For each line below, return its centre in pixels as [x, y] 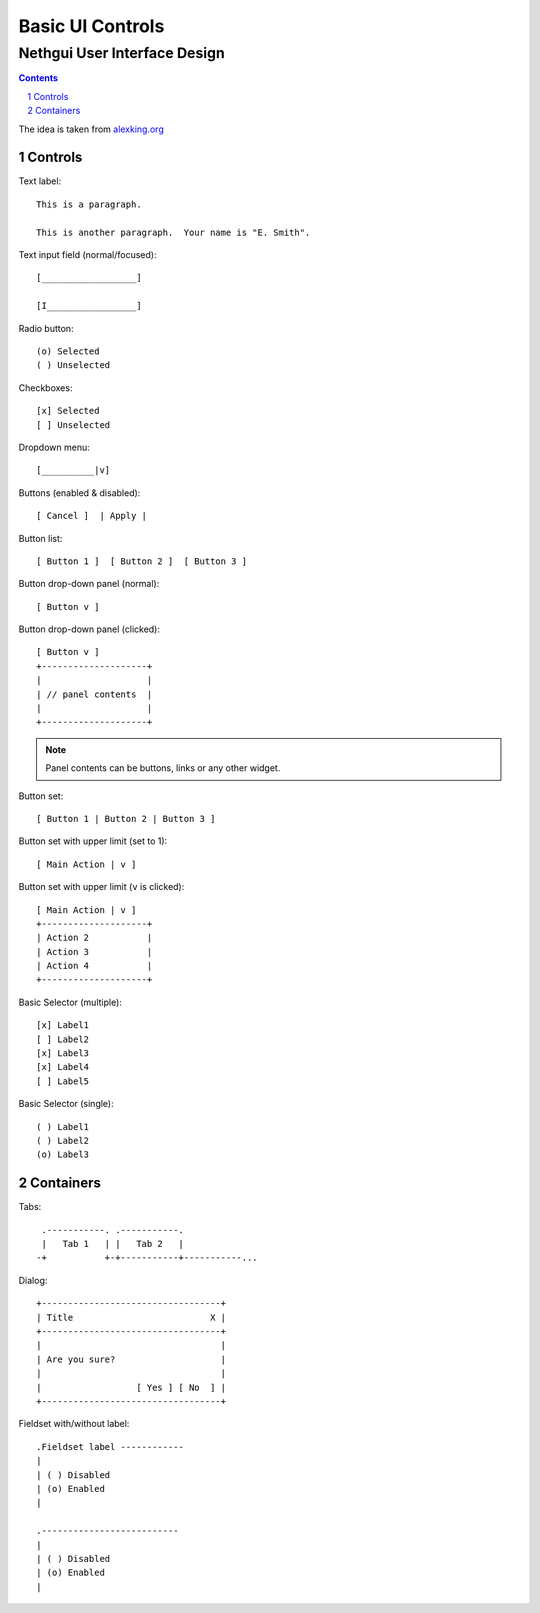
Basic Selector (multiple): [70, 1002]
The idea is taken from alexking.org [91, 129]
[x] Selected [68, 411]
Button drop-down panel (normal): [89, 584]
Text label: [40, 181]
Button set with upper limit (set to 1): [93, 841]
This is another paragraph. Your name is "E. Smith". [173, 232]
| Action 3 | [94, 951]
